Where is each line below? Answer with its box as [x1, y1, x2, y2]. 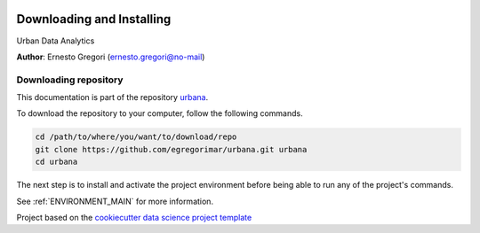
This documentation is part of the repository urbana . [16, 92, 209, 103]
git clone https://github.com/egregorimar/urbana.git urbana [35, 144, 308, 154]
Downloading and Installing [16, 12, 172, 27]
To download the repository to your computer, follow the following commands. [16, 108, 303, 119]
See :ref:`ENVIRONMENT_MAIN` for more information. [16, 196, 213, 206]
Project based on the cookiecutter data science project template [16, 212, 252, 222]
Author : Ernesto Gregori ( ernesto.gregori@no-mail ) [16, 51, 205, 62]
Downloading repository [16, 74, 124, 86]
